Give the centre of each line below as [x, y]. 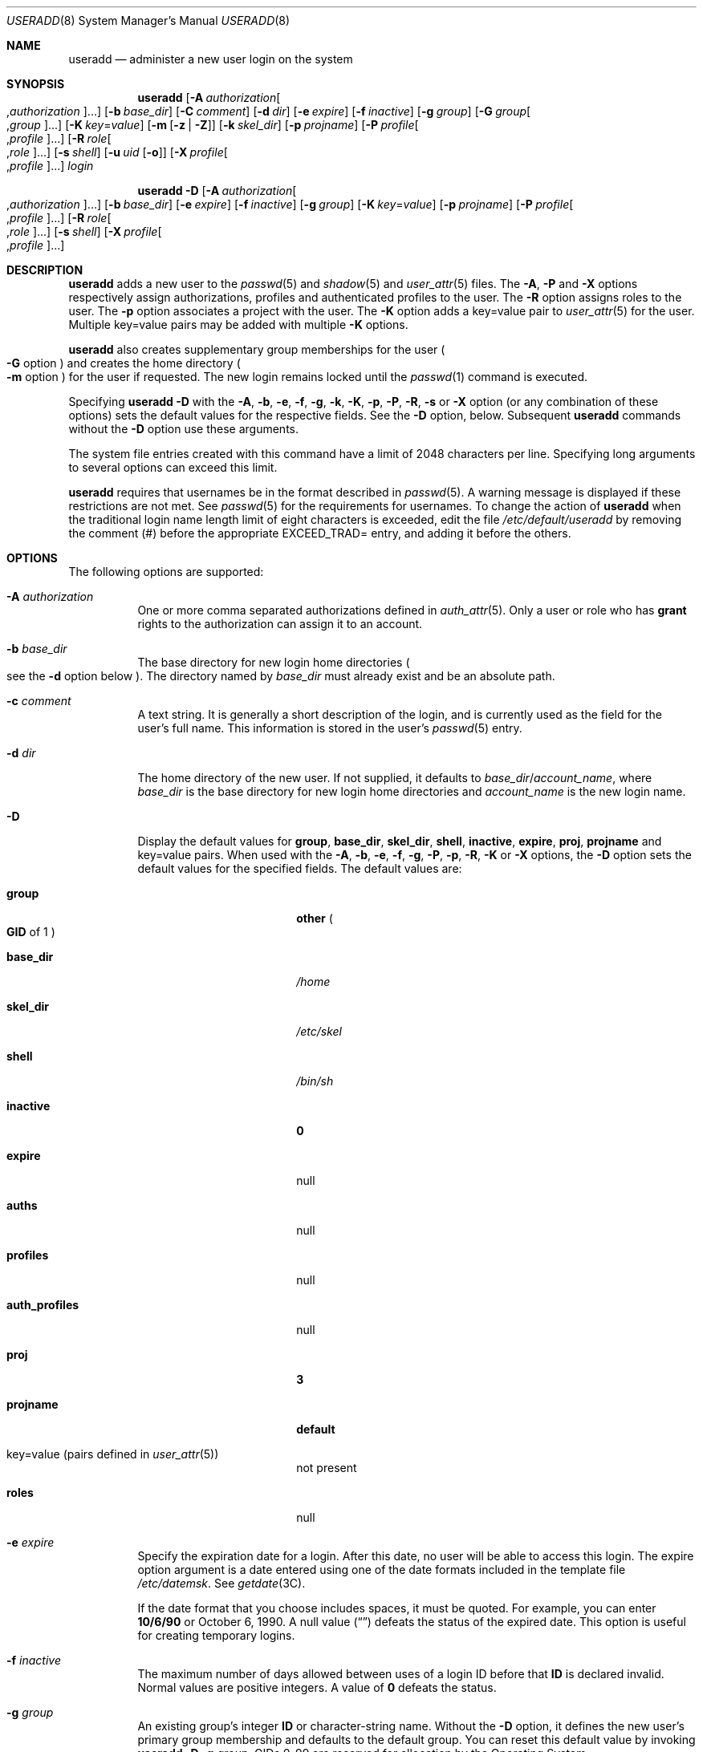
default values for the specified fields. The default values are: [300, 868]
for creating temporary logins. [216, 1635]
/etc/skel [319, 1031]
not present [327, 1468]
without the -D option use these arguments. [184, 429]
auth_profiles [43, 1305]
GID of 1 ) [31, 932]
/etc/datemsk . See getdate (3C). [221, 1583]
